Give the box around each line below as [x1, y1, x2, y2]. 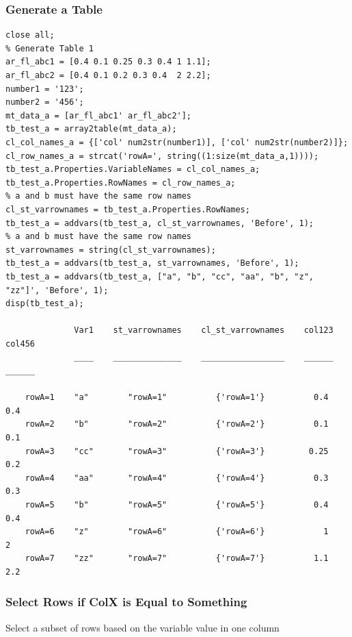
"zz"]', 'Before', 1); [5, 285, 109, 295]
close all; [5, 30, 55, 40]
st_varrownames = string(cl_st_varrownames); [5, 245, 216, 255]
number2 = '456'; [5, 97, 84, 108]
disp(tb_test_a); [5, 299, 84, 309]
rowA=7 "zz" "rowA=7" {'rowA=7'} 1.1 [25, 553, 329, 564]
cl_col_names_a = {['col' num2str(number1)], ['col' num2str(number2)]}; [5, 137, 349, 147]
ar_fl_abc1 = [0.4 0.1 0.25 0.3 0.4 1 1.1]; [5, 57, 211, 67]
